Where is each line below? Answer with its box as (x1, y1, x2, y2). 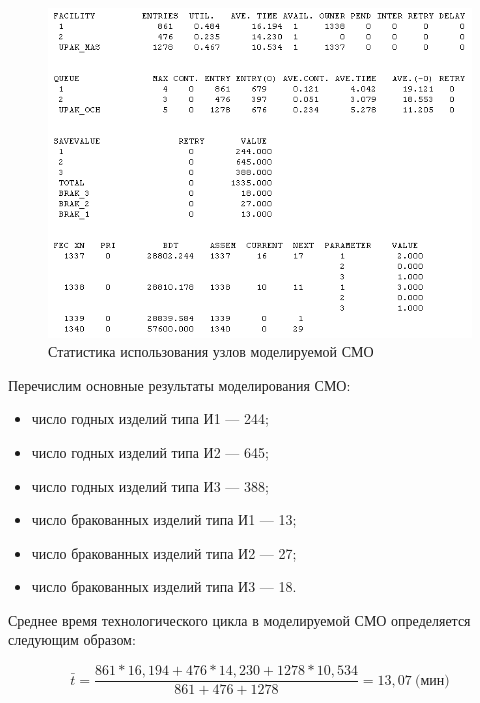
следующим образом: (8, 629, 136, 650)
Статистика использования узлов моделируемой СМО (48, 341, 374, 362)
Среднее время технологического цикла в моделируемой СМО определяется (8, 609, 471, 630)
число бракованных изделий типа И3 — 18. (31, 576, 297, 597)
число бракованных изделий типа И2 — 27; (31, 542, 297, 563)
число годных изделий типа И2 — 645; (31, 441, 269, 462)
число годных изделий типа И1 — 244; (31, 408, 269, 429)
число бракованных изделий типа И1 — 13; (31, 509, 297, 530)
